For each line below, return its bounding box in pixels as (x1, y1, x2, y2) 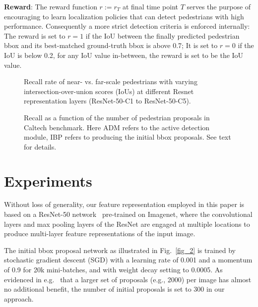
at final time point (122, 1, 178, 11)
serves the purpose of (187, 1, 251, 11)
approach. (4, 293, 34, 304)
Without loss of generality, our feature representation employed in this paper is (4, 199, 245, 209)
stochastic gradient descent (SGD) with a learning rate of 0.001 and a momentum (4, 255, 253, 265)
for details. (24, 141, 57, 152)
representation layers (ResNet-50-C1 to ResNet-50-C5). (24, 96, 191, 106)
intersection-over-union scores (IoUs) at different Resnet (24, 86, 194, 96)
